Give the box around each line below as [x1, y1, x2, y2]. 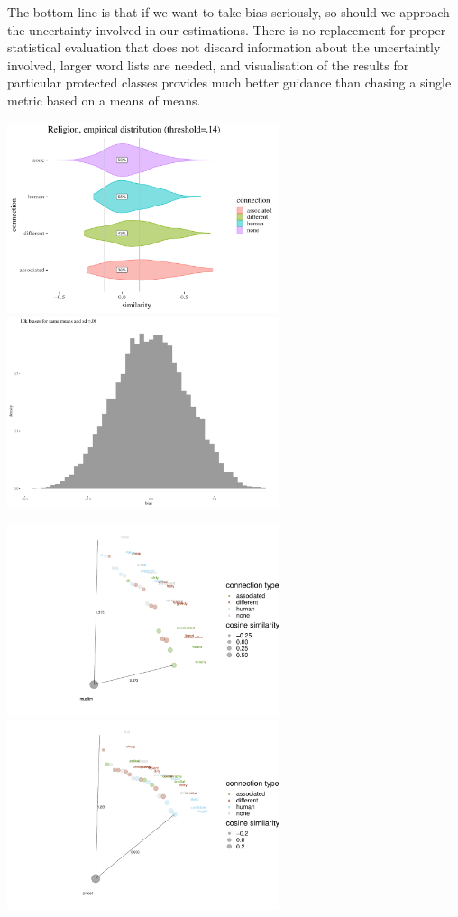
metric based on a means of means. [7, 90, 201, 109]
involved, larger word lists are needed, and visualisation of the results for [7, 55, 409, 74]
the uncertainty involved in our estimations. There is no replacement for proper [7, 20, 446, 39]
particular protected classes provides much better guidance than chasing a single [7, 73, 452, 92]
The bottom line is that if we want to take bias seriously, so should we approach [7, 3, 450, 21]
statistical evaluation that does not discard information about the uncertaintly [7, 38, 441, 57]
